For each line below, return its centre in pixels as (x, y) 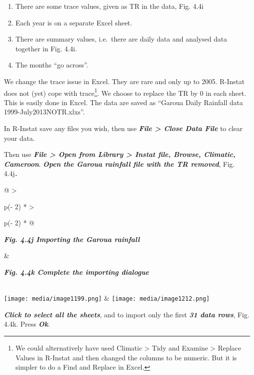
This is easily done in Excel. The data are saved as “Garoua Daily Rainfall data (124, 102)
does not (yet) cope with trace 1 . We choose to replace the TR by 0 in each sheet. (125, 92)
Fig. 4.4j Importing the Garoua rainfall (72, 239)
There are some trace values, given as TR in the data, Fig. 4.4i (109, 6)
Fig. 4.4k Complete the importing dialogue (77, 272)
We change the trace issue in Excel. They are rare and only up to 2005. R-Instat (124, 81)
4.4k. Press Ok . (27, 324)
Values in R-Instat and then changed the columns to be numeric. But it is (126, 357)
